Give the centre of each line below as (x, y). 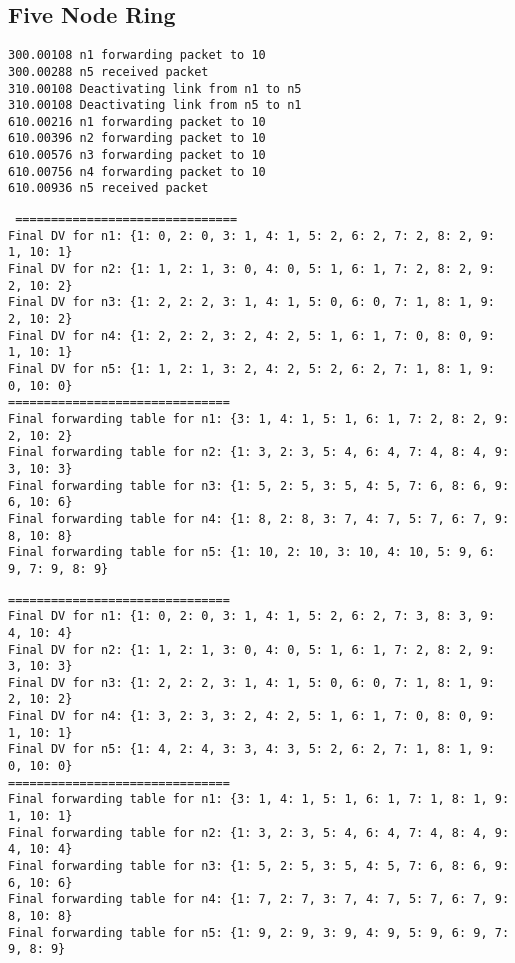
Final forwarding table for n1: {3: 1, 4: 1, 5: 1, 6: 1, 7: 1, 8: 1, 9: (259, 799)
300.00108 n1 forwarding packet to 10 (137, 55)
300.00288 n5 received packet (108, 71)
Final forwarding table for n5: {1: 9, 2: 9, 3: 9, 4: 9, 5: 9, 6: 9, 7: (259, 932)
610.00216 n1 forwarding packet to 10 (137, 121)
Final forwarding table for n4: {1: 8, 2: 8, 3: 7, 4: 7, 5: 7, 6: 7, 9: (259, 518)
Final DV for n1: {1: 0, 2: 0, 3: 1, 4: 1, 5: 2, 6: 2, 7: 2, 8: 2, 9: (251, 235)
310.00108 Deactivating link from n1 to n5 (155, 88)
